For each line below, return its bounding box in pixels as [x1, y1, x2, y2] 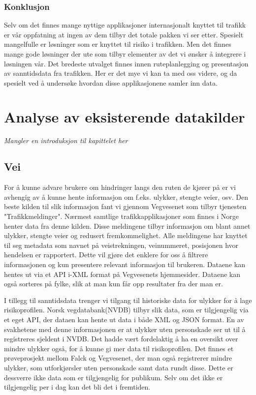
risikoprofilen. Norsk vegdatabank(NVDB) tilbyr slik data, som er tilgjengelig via [4, 304, 249, 315]
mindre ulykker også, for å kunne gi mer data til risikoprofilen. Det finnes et [4, 343, 234, 353]
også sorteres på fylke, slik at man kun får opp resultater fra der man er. [4, 278, 223, 289]
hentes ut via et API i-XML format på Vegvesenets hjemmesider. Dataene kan [4, 269, 241, 279]
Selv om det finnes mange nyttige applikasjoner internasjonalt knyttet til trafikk [4, 20, 246, 30]
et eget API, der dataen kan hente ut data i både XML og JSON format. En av [4, 314, 244, 325]
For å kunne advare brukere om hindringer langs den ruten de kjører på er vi [4, 182, 236, 192]
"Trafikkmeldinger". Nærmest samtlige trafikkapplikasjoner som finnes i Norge [4, 211, 239, 221]
